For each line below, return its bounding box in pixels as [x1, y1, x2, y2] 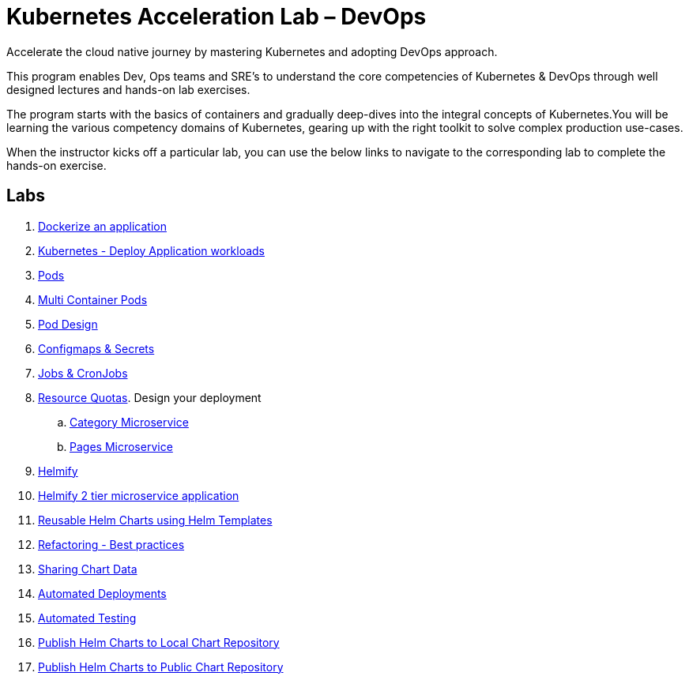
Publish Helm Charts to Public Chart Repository [38, 659, 284, 674]
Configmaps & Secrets [38, 341, 155, 355]
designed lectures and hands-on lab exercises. [6, 82, 250, 96]
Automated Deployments [38, 586, 167, 600]
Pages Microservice [70, 439, 173, 453]
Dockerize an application [38, 219, 167, 233]
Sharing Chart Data [38, 562, 137, 576]
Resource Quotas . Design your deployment [38, 390, 262, 404]
